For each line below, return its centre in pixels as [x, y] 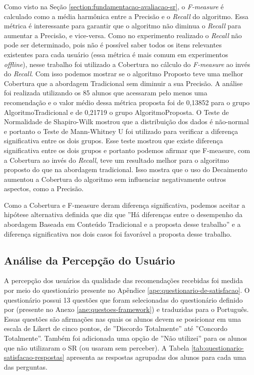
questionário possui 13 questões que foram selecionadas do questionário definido [124, 299]
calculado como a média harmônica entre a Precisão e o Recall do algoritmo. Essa [126, 16]
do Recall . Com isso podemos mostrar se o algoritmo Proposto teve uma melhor [124, 74]
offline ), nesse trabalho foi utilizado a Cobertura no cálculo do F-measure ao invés [127, 64]
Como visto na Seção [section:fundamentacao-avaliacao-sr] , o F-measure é [114, 6]
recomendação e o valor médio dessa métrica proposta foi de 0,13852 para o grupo [127, 102]
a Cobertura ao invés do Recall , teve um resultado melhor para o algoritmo [116, 160]
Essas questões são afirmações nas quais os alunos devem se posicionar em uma [123, 319]
